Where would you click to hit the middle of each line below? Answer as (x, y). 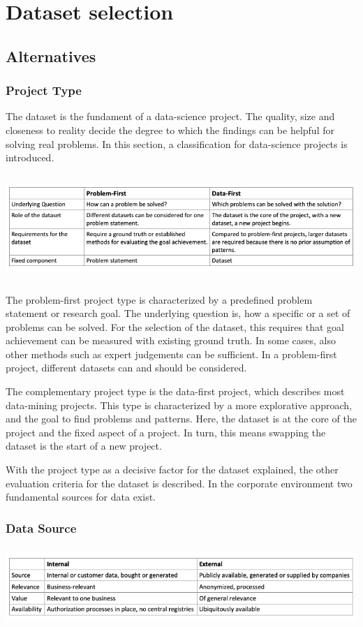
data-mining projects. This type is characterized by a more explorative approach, (179, 405)
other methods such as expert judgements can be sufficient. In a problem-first (171, 354)
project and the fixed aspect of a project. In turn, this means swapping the (166, 432)
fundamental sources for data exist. (81, 497)
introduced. (30, 157)
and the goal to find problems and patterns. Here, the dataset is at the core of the (181, 419)
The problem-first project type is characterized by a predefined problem (159, 299)
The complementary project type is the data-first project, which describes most (175, 391)
